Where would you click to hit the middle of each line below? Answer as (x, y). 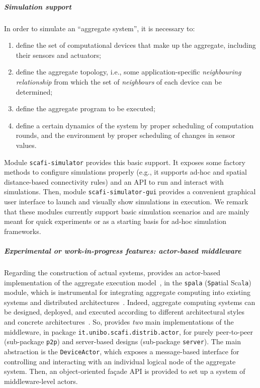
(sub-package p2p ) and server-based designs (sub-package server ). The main (122, 341)
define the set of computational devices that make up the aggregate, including (136, 45)
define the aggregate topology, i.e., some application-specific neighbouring (128, 72)
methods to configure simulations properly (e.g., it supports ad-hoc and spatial (125, 172)
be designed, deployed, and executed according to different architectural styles (124, 312)
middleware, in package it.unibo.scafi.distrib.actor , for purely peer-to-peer (129, 331)
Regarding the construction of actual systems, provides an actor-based (112, 272)
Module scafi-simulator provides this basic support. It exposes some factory (125, 162)
